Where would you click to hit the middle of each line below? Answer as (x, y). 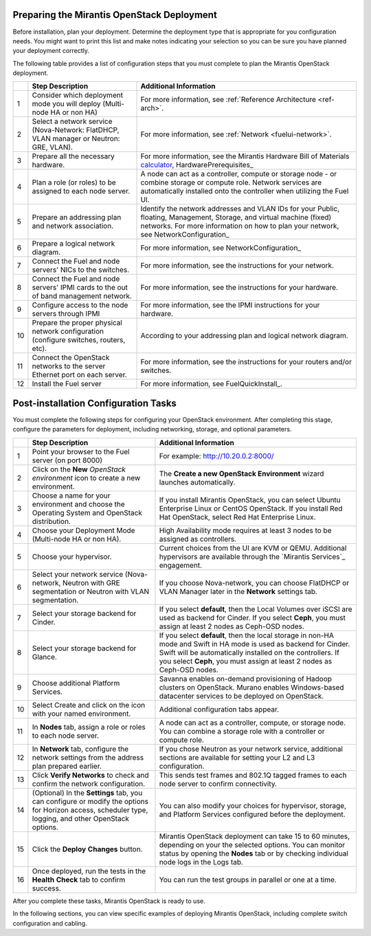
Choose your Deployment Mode (83, 530)
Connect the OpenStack (71, 358)
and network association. (72, 226)
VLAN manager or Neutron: (76, 139)
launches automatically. (197, 482)
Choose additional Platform (76, 683)
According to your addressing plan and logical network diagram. (244, 336)
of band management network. (82, 296)
